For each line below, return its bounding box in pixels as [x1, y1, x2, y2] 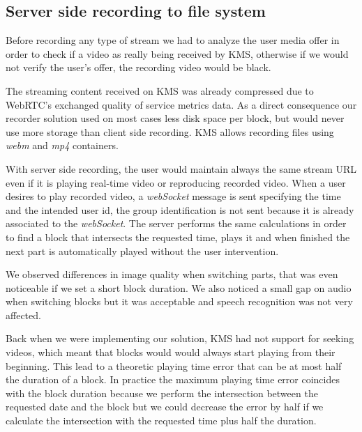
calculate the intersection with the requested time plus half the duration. [6, 413, 317, 428]
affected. [6, 307, 41, 322]
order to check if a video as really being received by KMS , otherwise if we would [6, 46, 349, 61]
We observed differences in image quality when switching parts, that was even [6, 267, 338, 281]
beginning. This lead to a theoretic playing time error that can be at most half [6, 358, 342, 373]
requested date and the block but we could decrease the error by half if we [6, 399, 324, 414]
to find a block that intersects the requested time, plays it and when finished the [6, 229, 350, 244]
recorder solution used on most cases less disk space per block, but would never [6, 111, 345, 125]
